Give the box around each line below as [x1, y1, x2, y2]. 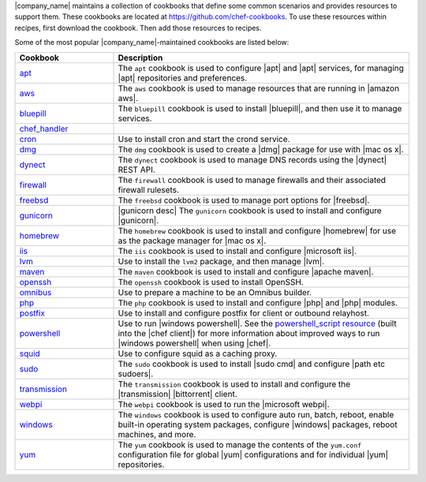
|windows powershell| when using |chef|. [118, 338, 271, 349]
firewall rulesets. [118, 184, 179, 195]
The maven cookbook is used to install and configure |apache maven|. [118, 266, 374, 277]
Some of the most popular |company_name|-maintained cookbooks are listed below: [14, 38, 290, 47]
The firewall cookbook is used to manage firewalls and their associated [118, 174, 387, 185]
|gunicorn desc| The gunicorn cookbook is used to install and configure [118, 205, 382, 216]
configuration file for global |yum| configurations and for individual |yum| [118, 449, 389, 460]
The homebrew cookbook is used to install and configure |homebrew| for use [118, 225, 397, 236]
